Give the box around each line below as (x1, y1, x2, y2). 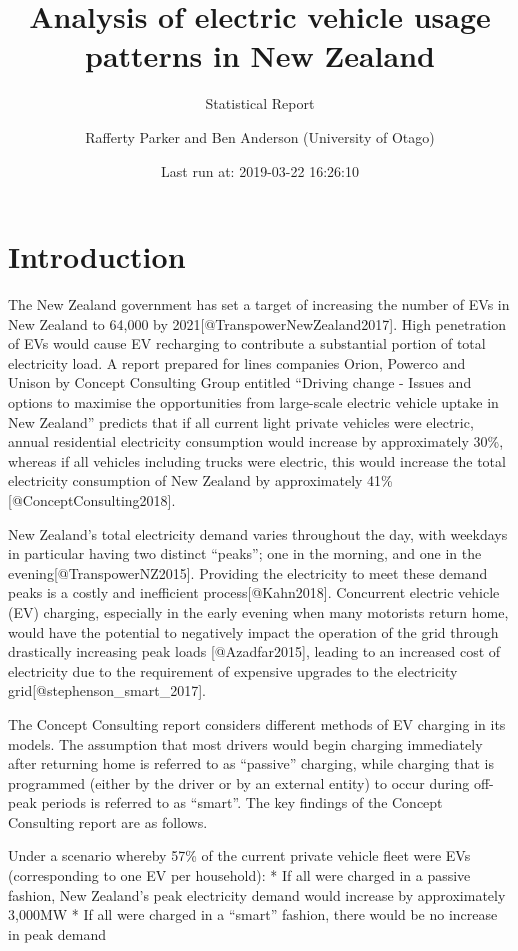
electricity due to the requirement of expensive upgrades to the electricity (8, 660, 458, 681)
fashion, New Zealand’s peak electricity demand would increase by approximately (8, 884, 506, 905)
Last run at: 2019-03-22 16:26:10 (161, 160, 359, 181)
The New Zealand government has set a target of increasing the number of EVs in (8, 294, 510, 315)
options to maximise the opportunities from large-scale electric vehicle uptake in (8, 392, 499, 412)
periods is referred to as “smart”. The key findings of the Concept (41, 792, 443, 813)
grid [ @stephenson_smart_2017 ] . (8, 680, 206, 701)
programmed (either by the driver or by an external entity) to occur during (8, 772, 470, 793)
